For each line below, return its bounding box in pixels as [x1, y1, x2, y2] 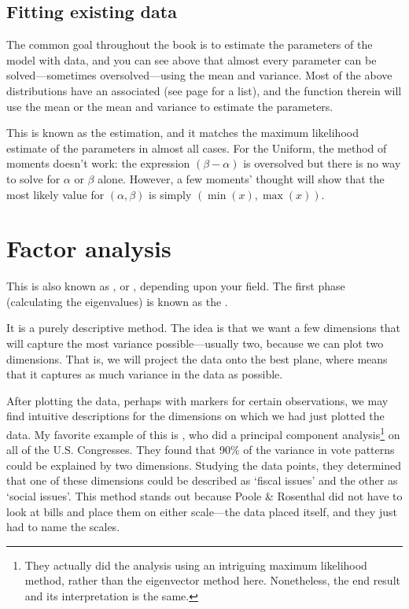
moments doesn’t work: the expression [6, 155, 190, 172]
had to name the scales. [6, 519, 120, 535]
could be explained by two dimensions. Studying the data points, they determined [6, 456, 401, 473]
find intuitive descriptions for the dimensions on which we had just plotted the [6, 408, 385, 424]
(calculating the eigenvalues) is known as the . [6, 293, 228, 309]
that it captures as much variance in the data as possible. [6, 366, 283, 382]
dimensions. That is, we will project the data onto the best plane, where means [6, 350, 388, 367]
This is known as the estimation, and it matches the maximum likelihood [6, 124, 359, 141]
